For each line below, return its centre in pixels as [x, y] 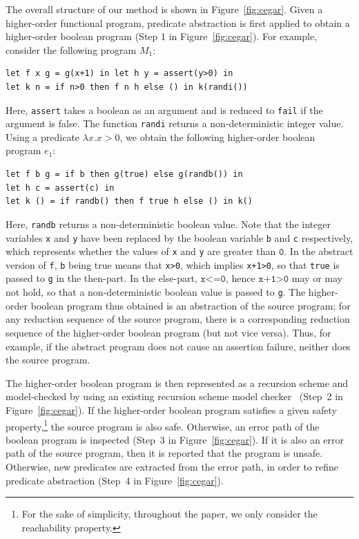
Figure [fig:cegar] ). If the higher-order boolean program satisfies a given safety [171, 409]
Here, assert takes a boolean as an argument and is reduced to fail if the [164, 110]
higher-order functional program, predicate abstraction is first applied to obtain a [178, 22]
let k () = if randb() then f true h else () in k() [129, 201]
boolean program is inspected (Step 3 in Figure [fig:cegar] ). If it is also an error [175, 439]
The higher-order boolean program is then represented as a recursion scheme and [177, 382]
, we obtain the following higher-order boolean [217, 136]
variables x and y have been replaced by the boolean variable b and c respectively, [179, 237]
